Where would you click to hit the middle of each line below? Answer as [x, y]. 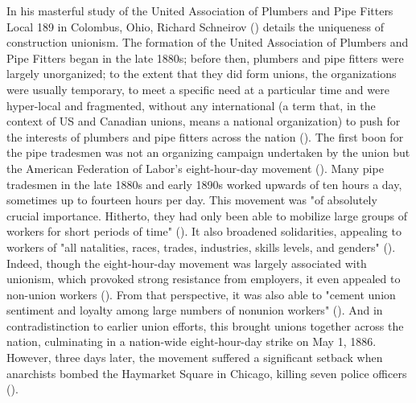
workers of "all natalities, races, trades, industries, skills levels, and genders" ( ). [201, 247]
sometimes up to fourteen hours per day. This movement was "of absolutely [192, 200]
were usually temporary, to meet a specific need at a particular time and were [198, 89]
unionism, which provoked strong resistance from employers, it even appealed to [204, 279]
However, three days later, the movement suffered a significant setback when [195, 358]
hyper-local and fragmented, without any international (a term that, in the [191, 105]
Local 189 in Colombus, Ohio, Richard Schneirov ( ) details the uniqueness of [196, 26]
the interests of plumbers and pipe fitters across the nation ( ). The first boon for [205, 136]
